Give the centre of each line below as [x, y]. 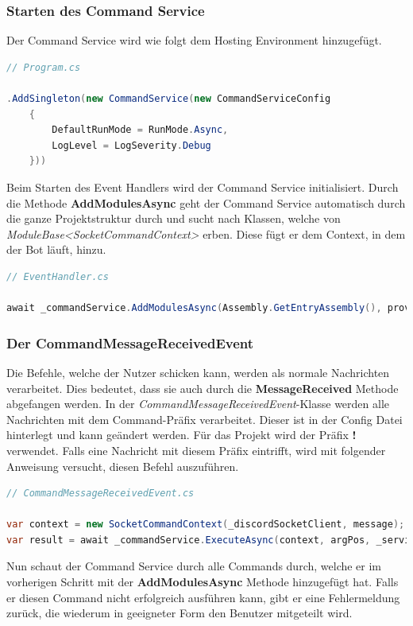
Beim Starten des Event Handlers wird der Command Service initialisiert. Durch [203, 187]
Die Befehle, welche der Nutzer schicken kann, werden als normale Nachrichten [198, 372]
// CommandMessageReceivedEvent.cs [100, 494]
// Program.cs [44, 67]
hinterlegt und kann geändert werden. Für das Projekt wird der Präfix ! [181, 435]
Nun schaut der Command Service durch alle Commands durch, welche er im [194, 566]
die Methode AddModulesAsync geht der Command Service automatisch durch [206, 202]
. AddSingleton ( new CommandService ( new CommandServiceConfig [169, 99]
